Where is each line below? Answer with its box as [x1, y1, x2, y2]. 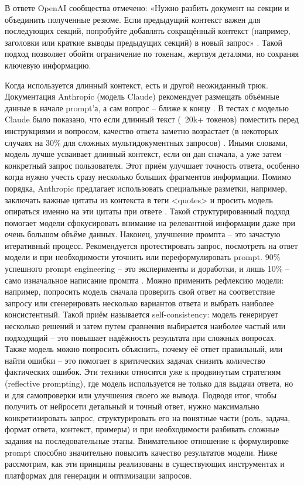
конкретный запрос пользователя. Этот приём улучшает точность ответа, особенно [5, 159, 299, 171]
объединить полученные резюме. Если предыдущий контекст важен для [5, 13, 261, 25]
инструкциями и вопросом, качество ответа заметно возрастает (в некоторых [5, 124, 279, 136]
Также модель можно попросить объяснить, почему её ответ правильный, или [5, 343, 283, 355]
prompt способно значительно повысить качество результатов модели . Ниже [5, 446, 278, 458]
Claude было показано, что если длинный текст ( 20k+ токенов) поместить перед [5, 113, 299, 125]
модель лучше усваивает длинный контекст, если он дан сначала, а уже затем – [5, 148, 289, 160]
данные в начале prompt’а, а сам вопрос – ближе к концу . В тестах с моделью [5, 101, 289, 114]
